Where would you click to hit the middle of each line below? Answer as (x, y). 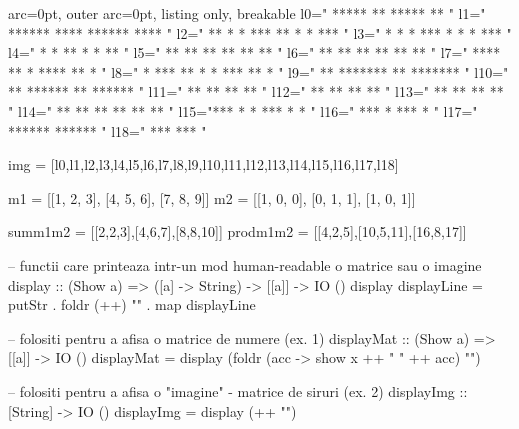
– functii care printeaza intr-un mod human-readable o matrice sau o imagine (245, 264)
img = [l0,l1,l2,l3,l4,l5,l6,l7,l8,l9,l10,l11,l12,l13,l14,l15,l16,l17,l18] (203, 164)
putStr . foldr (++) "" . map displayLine (132, 304)
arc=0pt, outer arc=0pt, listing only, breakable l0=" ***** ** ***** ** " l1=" (247, 13)
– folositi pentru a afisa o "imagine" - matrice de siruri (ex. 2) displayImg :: (238, 390)
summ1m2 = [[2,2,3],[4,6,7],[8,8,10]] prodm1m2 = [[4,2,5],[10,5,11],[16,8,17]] (237, 231)
